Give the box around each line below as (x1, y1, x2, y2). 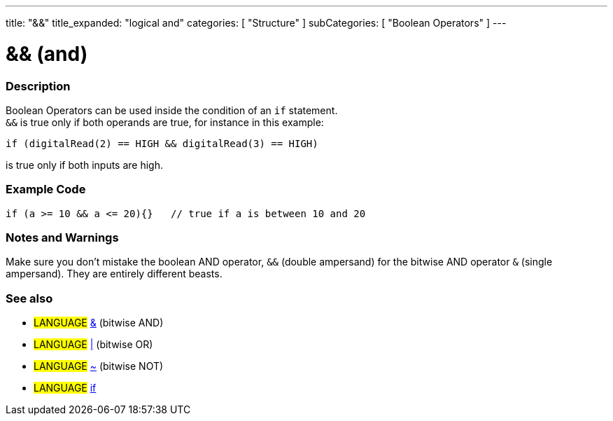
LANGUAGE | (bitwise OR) (34, 338, 153, 351)
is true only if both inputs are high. (6, 158, 163, 171)
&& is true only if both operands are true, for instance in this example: (6, 116, 324, 128)
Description (6, 78, 71, 93)
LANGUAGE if (34, 382, 97, 394)
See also (6, 291, 53, 305)
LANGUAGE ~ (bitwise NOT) (34, 360, 164, 373)
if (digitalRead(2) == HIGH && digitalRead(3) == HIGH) (6, 137, 318, 149)
